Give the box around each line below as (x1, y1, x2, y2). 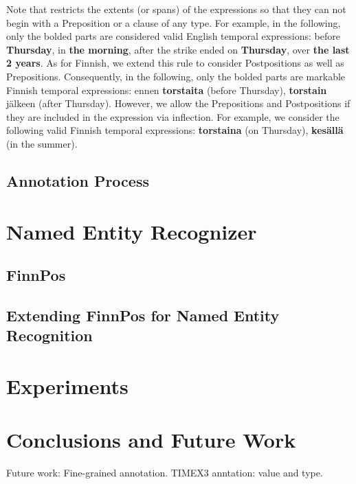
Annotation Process (6, 170, 149, 191)
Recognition (6, 325, 93, 346)
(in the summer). (6, 136, 78, 150)
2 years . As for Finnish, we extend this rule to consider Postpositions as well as (6, 56, 344, 70)
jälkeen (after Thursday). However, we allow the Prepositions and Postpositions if (6, 96, 351, 111)
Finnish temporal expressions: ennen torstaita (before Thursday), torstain (6, 82, 327, 97)
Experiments (6, 371, 129, 400)
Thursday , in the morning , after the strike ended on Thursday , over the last (6, 42, 350, 56)
